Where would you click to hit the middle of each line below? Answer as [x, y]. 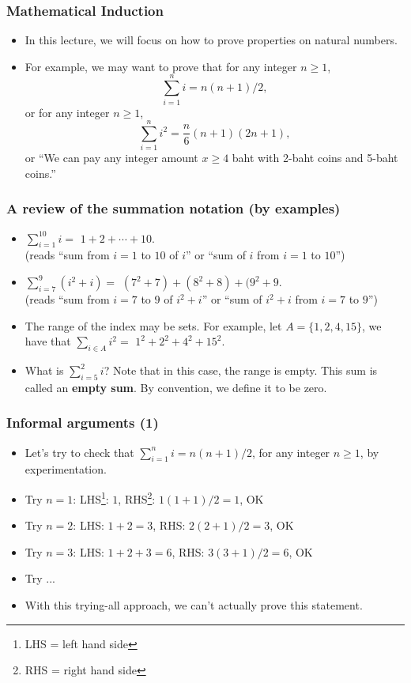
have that [48, 341]
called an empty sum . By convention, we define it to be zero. [176, 387]
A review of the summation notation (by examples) [173, 208]
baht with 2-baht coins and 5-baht [315, 158]
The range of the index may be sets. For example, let [153, 325]
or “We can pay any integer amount [111, 158]
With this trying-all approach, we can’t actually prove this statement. [194, 605]
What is [44, 370]
